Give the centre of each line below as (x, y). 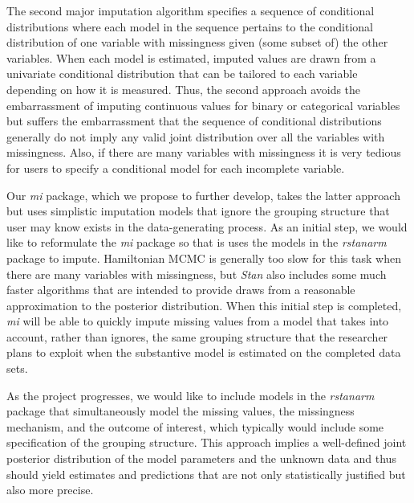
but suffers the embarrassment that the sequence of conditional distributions (194, 121)
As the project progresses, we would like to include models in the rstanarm (191, 395)
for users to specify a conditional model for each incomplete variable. (176, 168)
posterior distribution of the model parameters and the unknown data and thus (201, 458)
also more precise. (50, 490)
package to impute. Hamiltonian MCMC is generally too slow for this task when (204, 258)
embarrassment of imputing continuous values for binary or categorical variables (203, 105)
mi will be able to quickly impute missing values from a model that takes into (198, 321)
